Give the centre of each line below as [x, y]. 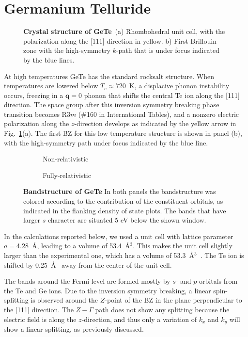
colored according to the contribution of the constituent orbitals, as [123, 201]
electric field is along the [40, 319]
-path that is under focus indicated [168, 50]
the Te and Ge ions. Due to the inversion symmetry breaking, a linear [108, 290]
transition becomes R [35, 114]
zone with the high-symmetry [67, 50]
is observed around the [64, 300]
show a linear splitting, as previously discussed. [74, 329]
